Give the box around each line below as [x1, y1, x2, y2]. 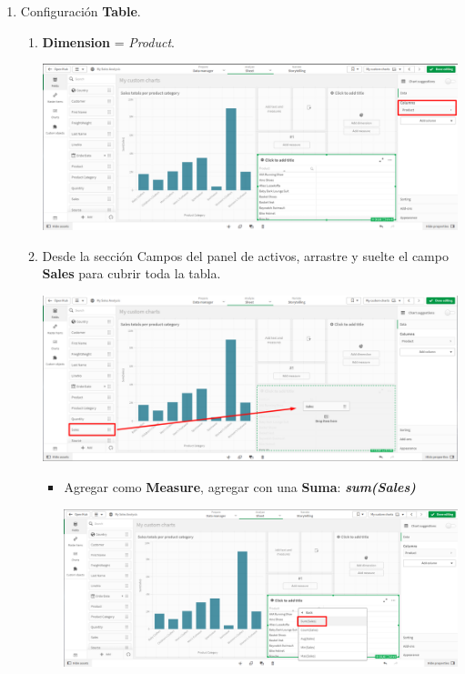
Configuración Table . [20, 2, 141, 20]
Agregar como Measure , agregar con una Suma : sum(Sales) [64, 478, 416, 497]
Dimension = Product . [42, 32, 175, 51]
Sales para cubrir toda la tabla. [42, 264, 221, 283]
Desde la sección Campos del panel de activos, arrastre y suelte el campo [42, 246, 449, 265]
